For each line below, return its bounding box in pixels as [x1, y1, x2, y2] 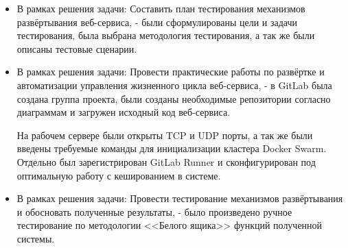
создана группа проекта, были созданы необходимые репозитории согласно [16, 91, 331, 106]
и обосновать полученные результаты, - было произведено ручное [16, 204, 292, 219]
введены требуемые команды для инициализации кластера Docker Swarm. [16, 141, 327, 156]
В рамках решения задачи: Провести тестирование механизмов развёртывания [16, 191, 343, 206]
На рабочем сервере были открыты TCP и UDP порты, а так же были [16, 127, 313, 142]
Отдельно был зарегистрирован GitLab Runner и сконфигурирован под [16, 154, 316, 169]
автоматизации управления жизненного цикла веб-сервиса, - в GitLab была [16, 77, 332, 92]
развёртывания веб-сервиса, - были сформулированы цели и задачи [16, 14, 298, 29]
